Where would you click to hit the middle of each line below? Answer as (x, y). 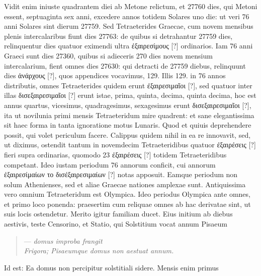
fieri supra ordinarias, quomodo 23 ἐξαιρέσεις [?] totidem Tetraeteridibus (115, 154)
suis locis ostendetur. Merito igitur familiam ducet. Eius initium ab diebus (118, 214)
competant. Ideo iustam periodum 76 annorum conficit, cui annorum (110, 164)
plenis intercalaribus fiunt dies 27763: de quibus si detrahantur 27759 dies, (118, 36)
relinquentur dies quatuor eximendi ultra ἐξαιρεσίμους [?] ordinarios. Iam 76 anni (128, 46)
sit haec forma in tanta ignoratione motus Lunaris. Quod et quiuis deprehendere (128, 125)
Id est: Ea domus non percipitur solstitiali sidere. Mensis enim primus (111, 267)
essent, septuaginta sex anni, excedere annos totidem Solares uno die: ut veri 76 (127, 16)
